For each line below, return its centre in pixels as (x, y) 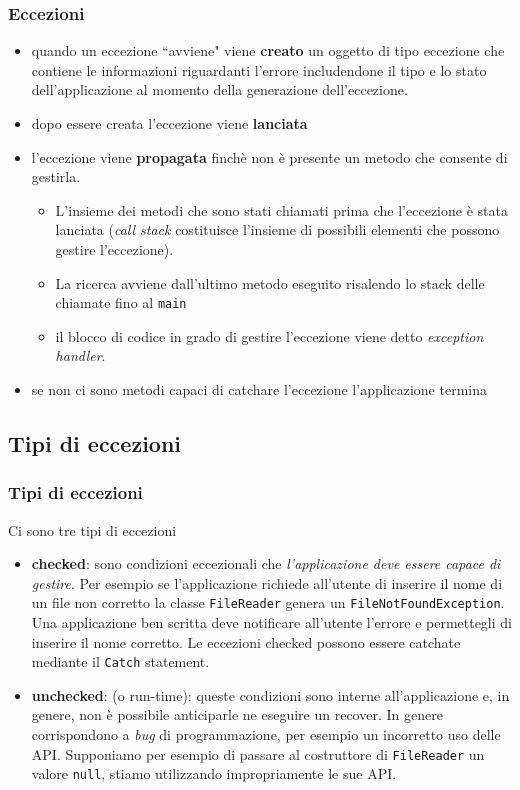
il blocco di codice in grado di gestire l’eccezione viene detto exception (269, 335)
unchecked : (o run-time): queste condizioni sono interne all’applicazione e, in (270, 694)
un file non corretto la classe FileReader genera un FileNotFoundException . (268, 602)
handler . (80, 355)
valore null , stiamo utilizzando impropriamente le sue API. (214, 773)
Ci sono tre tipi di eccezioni (92, 529)
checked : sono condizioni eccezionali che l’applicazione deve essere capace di (266, 563)
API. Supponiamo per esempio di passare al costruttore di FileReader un (258, 753)
